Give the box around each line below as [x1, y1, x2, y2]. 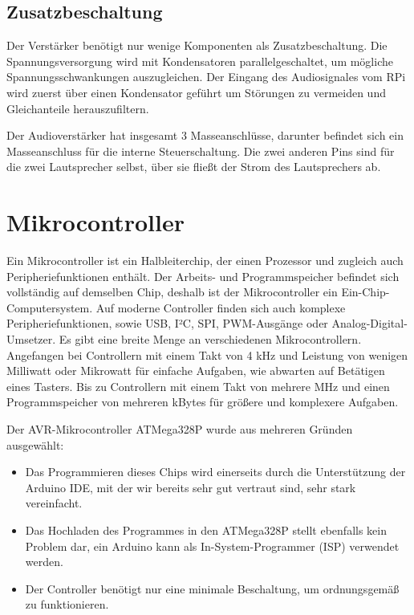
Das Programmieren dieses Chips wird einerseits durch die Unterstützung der [25, 463, 406, 480]
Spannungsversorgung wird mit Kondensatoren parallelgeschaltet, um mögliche [6, 52, 393, 69]
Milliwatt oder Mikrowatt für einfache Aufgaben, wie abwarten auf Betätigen [6, 362, 385, 379]
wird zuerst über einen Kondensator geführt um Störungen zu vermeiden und [6, 83, 386, 100]
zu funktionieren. [25, 596, 109, 613]
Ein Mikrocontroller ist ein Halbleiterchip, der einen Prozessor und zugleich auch [6, 252, 404, 269]
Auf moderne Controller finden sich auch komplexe [95, 299, 346, 316]
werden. [25, 553, 63, 570]
